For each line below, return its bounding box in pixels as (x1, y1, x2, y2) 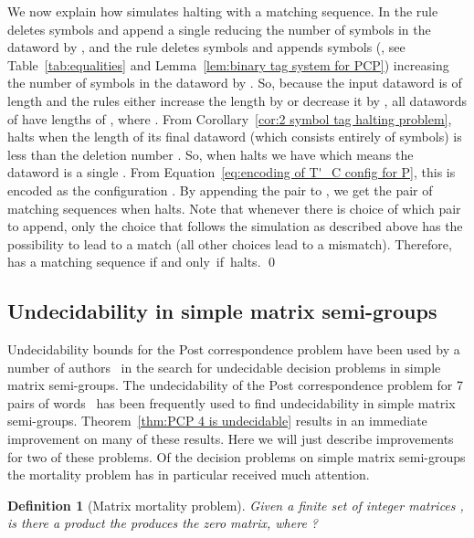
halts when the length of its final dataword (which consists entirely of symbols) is (7, 127, 462, 146)
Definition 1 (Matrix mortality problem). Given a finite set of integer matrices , (7, 495, 464, 514)
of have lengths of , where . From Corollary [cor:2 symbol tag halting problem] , (7, 109, 452, 128)
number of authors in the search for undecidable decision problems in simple (7, 357, 441, 376)
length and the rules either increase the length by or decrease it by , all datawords (7, 90, 467, 110)
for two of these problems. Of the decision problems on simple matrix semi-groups (7, 447, 466, 466)
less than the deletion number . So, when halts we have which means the (7, 144, 414, 164)
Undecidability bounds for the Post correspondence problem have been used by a (7, 340, 460, 359)
